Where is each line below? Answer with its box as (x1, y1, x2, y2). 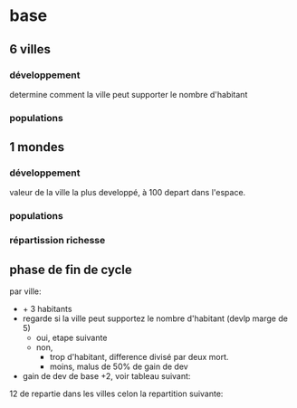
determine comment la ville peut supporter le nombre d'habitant (9, 89, 248, 100)
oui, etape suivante (35, 332, 108, 344)
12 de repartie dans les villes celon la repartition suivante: (9, 388, 224, 399)
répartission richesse (9, 234, 106, 247)
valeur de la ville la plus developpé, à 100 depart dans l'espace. (9, 187, 246, 198)
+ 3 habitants (22, 304, 72, 315)
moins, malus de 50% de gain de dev (49, 361, 188, 372)
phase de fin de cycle (9, 261, 133, 277)
